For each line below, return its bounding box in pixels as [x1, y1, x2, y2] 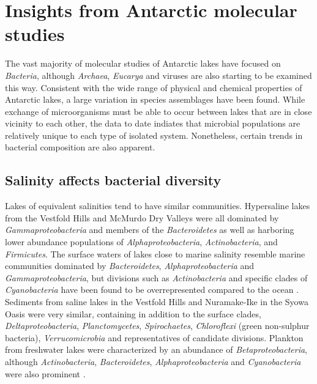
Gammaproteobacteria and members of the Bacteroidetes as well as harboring [5, 223, 294, 236]
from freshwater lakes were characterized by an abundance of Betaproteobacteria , [5, 343, 307, 356]
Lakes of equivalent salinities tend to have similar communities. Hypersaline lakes [5, 199, 310, 212]
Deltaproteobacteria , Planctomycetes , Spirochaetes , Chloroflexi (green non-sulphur [5, 319, 310, 332]
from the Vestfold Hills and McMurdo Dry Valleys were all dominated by [5, 211, 279, 224]
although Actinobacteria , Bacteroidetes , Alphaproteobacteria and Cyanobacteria [5, 355, 301, 367]
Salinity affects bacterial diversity [5, 171, 222, 190]
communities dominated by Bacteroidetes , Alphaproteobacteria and [5, 259, 255, 272]
